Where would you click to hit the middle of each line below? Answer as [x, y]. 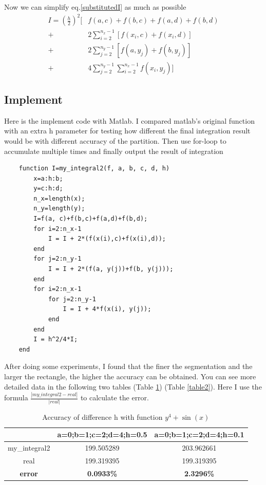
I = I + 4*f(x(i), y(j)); [107, 309]
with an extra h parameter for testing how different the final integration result [127, 131]
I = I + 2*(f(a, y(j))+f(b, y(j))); [111, 269]
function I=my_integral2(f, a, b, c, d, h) [94, 169]
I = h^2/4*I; [56, 339]
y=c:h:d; [48, 189]
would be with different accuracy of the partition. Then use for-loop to [115, 140]
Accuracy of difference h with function [102, 416]
